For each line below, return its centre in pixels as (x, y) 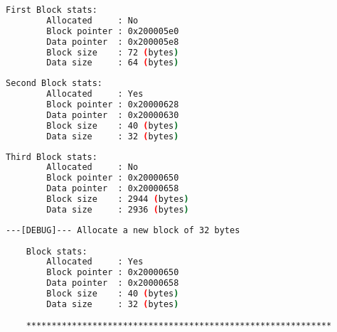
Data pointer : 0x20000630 (113, 115)
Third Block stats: (52, 157)
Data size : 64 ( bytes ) (113, 63)
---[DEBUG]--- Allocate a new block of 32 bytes (123, 230)
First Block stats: (52, 10)
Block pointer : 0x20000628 (113, 105)
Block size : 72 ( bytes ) (113, 52)
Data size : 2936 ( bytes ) (118, 209)
